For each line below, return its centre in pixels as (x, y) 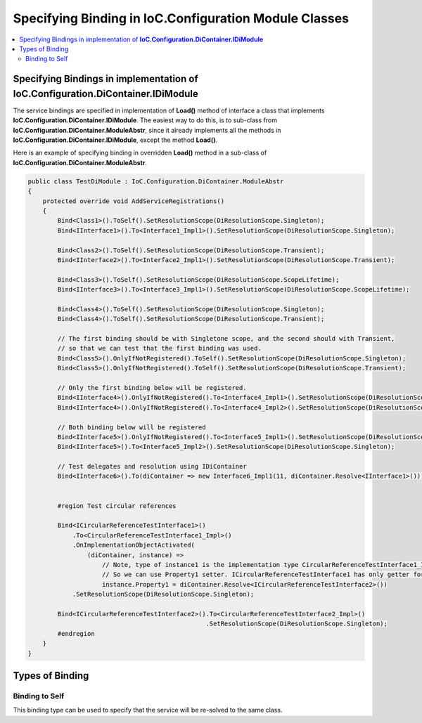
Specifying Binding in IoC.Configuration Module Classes (181, 18)
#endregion (76, 633)
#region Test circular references (117, 506)
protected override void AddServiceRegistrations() (134, 201)
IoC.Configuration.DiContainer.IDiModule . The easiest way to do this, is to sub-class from (145, 120)
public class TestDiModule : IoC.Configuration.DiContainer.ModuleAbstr (156, 181)
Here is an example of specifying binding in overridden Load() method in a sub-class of (140, 153)
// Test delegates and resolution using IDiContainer (152, 467)
